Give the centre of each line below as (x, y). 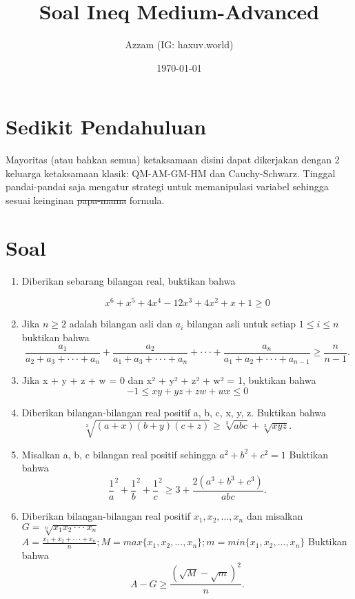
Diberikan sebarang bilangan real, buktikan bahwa (129, 280)
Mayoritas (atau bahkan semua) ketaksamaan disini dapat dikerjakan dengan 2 (173, 160)
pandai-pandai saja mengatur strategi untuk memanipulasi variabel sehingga (167, 186)
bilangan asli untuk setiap (242, 324)
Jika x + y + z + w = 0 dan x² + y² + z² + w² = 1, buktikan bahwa (169, 380)
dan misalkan (275, 516)
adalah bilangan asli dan (121, 324)
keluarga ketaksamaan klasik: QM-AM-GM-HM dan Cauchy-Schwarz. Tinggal (171, 173)
